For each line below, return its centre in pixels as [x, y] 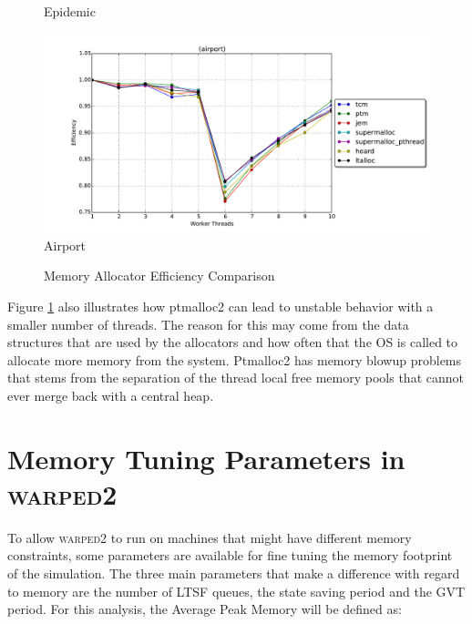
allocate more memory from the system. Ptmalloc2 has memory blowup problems [235, 359]
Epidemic [70, 11]
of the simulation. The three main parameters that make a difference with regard [234, 573]
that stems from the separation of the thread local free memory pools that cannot [236, 378]
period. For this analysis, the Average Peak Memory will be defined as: [205, 609]
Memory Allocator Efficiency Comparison [159, 276]
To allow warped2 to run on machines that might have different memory [210, 537]
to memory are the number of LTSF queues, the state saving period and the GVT [236, 591]
